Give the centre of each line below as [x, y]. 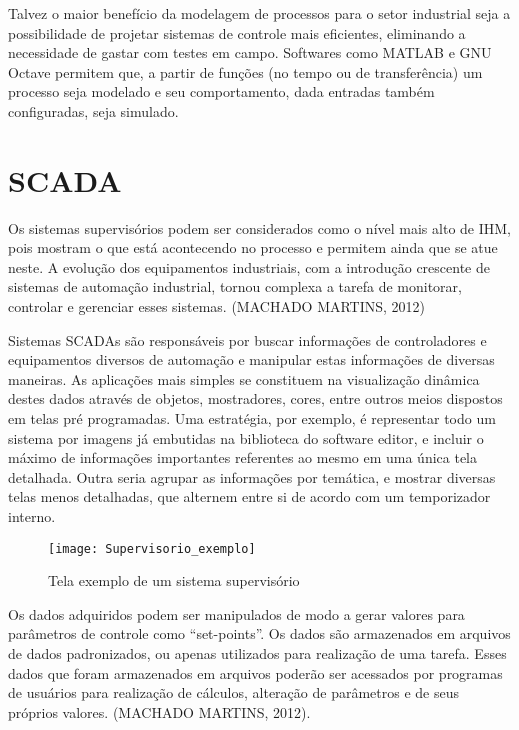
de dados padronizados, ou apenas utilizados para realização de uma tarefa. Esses [257, 653]
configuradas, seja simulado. [93, 110]
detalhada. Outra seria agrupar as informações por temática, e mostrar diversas [252, 476]
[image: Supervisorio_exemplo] [152, 548]
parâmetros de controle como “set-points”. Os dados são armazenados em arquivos [259, 633]
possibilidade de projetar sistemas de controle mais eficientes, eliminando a [237, 32]
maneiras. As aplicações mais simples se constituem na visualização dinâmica [244, 378]
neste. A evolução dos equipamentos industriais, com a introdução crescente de [249, 266]
